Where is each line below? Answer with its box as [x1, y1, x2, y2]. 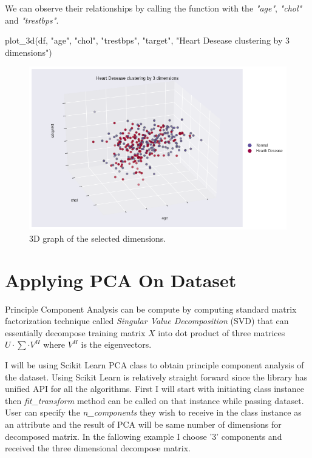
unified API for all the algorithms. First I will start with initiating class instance [5, 382, 304, 395]
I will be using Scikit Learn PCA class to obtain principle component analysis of [5, 359, 304, 371]
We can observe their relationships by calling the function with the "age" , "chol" [5, 2, 302, 14]
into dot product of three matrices [158, 326, 285, 339]
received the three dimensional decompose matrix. [5, 442, 191, 454]
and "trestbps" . [5, 13, 59, 26]
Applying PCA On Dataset [5, 267, 237, 292]
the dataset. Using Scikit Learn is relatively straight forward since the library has [5, 370, 308, 383]
